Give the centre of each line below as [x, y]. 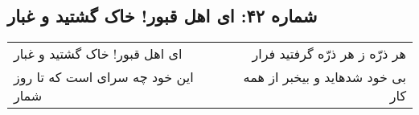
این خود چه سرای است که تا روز [104, 77]
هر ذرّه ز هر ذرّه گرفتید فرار [329, 54]
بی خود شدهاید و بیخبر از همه [325, 77]
